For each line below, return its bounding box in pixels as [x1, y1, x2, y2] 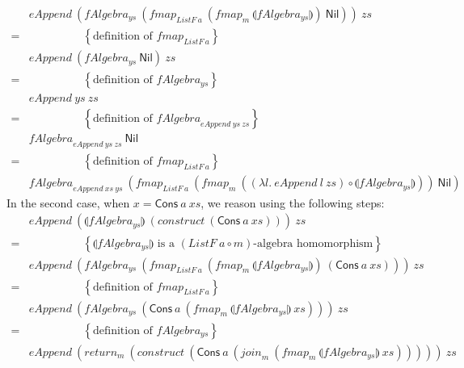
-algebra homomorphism [253, 237, 373, 249]
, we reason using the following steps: [200, 194, 385, 211]
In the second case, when [6, 194, 130, 211]
